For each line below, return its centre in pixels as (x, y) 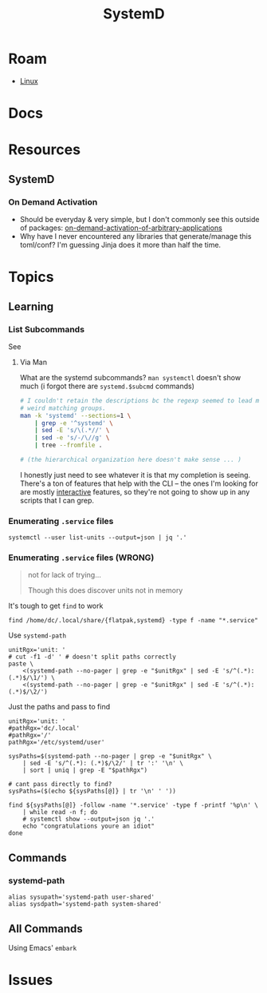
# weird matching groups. (63, 408)
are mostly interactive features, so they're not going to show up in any (135, 491)
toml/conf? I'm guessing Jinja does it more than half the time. (120, 245)
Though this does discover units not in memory (105, 590)
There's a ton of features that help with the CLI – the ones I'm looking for (139, 483)
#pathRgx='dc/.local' (44, 729)
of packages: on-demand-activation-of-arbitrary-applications (121, 228)
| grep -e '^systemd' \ (74, 423)
